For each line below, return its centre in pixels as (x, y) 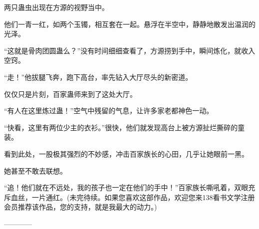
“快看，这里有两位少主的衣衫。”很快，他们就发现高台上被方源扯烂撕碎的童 (125, 127)
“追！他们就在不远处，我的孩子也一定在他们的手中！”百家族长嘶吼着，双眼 (126, 187)
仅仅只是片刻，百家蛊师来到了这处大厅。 (70, 94)
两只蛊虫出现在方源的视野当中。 (56, 7)
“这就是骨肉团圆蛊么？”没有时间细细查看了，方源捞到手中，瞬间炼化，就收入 (130, 50)
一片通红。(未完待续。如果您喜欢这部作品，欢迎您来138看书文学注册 (143, 197)
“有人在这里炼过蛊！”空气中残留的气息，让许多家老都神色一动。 (109, 111)
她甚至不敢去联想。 (35, 170)
